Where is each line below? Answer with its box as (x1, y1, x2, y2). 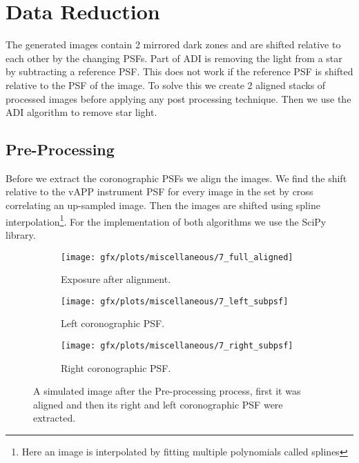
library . (6, 227, 36, 242)
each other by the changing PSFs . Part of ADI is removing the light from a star (6, 50, 342, 65)
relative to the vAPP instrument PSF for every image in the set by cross (6, 184, 313, 199)
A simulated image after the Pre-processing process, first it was (33, 384, 301, 398)
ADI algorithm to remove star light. (6, 105, 157, 119)
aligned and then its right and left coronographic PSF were (33, 397, 283, 411)
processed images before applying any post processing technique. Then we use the (6, 91, 351, 106)
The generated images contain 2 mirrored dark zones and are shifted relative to (6, 37, 341, 52)
